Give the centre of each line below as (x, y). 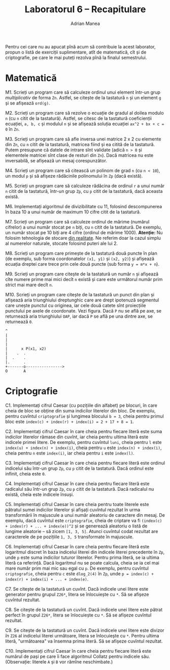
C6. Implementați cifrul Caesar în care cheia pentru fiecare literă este (77, 546)
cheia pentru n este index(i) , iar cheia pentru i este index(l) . (70, 453)
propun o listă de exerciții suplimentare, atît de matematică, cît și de (76, 52)
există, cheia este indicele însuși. (40, 494)
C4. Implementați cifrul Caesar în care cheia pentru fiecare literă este (77, 483)
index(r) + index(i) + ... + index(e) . (47, 579)
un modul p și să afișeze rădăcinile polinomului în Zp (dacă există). (74, 176)
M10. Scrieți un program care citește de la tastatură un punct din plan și (80, 294)
